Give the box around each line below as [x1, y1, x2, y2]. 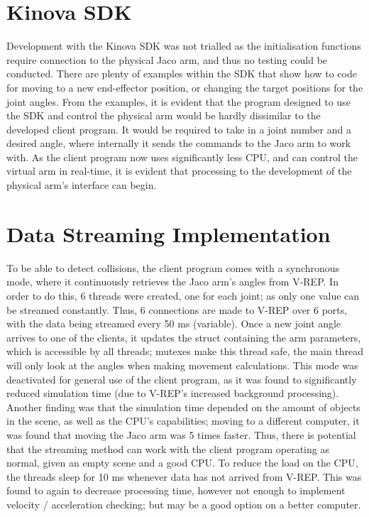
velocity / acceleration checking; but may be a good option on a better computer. [6, 496, 361, 511]
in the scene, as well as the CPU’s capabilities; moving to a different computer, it [6, 413, 360, 428]
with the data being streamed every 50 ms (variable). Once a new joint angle [6, 316, 341, 331]
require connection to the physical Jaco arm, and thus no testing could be [6, 52, 328, 67]
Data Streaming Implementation [6, 219, 331, 248]
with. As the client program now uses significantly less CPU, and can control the [6, 149, 358, 164]
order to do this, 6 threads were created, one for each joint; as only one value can [6, 288, 360, 303]
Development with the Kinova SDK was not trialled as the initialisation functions [6, 38, 361, 53]
